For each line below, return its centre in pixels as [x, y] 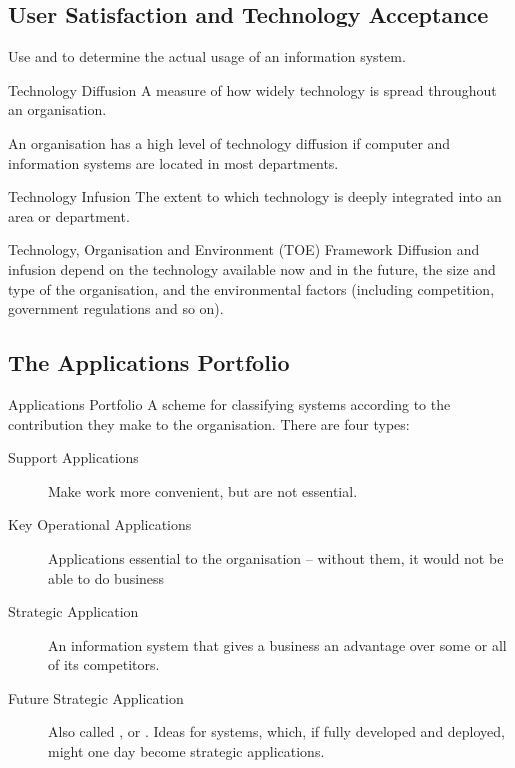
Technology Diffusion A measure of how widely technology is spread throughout [252, 89]
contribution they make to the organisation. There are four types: [209, 423]
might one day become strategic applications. [186, 751]
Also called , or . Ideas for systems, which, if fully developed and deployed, [277, 731]
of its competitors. [104, 664]
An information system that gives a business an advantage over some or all [277, 644]
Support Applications [73, 457]
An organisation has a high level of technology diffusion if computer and [229, 142]
